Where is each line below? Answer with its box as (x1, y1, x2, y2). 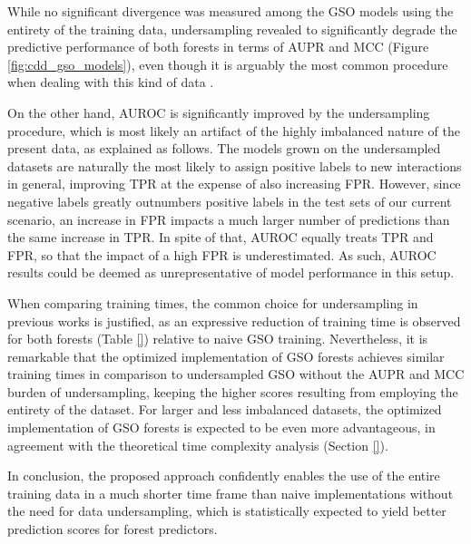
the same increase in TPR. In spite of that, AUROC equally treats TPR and (7, 228, 434, 247)
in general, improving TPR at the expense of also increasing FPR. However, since (7, 174, 461, 193)
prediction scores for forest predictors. (7, 520, 218, 539)
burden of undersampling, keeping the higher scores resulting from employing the (7, 382, 458, 401)
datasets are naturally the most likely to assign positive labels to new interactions (7, 156, 462, 175)
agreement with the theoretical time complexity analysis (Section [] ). (7, 435, 388, 454)
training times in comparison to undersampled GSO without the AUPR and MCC (7, 364, 465, 384)
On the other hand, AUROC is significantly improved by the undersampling (7, 102, 430, 121)
